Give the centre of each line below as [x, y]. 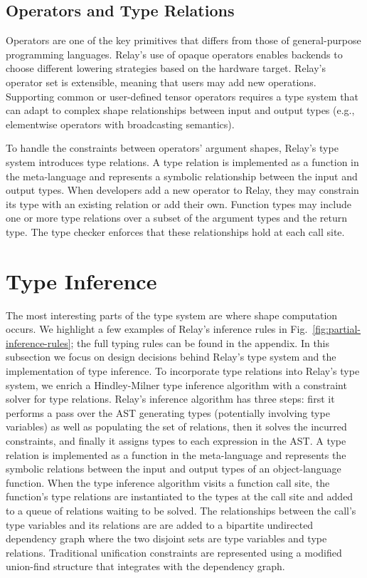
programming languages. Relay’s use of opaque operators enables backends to [174, 54]
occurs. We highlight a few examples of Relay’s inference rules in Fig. [157, 329]
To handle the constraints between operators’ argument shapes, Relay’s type [172, 148]
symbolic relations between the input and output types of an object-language [174, 469]
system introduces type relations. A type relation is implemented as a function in [182, 161]
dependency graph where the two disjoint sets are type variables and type [166, 538]
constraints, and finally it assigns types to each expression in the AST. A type [176, 440]
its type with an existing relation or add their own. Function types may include [179, 203]
